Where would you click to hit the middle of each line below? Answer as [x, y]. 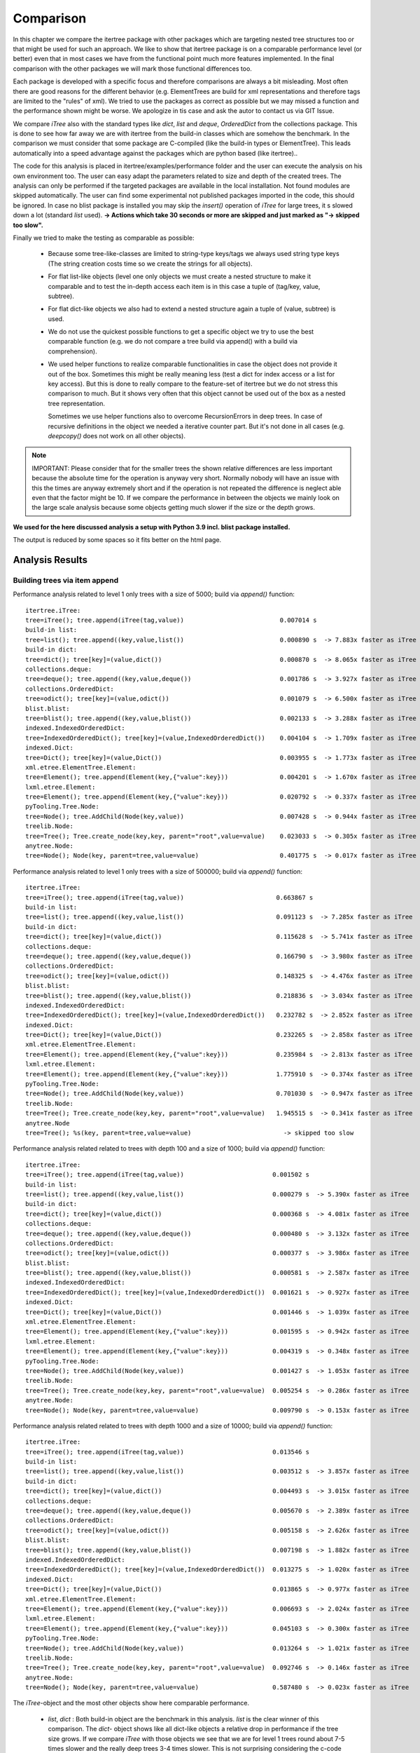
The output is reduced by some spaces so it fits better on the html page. [117, 540]
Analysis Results [50, 560]
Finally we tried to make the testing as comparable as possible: [104, 238]
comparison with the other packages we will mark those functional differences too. [132, 68]
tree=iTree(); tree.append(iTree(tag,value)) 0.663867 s [169, 897]
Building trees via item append [66, 580]
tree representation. [76, 403]
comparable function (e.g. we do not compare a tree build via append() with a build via [173, 341]
